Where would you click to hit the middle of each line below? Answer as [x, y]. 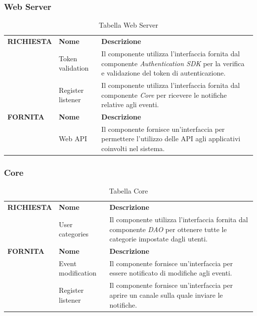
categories [74, 234]
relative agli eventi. [130, 104]
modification [78, 273]
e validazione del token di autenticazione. [164, 73]
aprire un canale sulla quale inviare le [166, 295]
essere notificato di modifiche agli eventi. [171, 273]
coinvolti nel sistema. [133, 148]
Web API [73, 138]
